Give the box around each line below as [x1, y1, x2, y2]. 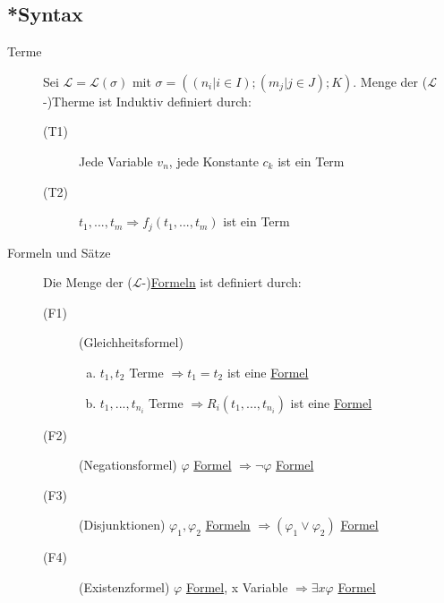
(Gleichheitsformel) [79, 333, 184, 352]
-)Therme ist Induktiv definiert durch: [43, 91, 252, 110]
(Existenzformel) [79, 577, 170, 596]
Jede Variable [79, 151, 153, 170]
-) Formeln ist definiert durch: [141, 273, 302, 292]
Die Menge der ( [43, 273, 132, 292]
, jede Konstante [168, 151, 259, 170]
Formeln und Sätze [7, 242, 111, 261]
